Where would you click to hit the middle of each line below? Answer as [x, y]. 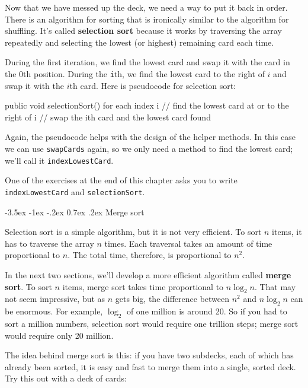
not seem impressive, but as [55, 299]
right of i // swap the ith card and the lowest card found [108, 117]
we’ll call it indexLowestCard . [59, 160]
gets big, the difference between [172, 299]
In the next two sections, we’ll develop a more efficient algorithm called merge [148, 274]
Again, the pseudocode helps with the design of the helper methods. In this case [150, 137]
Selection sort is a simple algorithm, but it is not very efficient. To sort [133, 232]
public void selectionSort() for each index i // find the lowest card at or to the [147, 105]
